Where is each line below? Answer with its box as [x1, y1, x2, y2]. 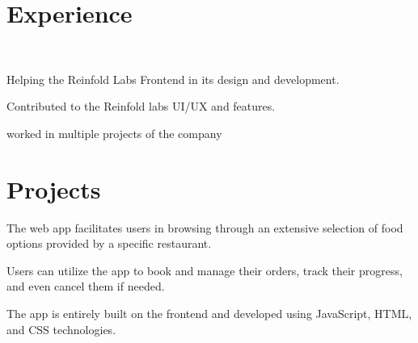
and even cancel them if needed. [6, 278, 165, 295]
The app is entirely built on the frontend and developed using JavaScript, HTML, [6, 305, 412, 321]
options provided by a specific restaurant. [6, 235, 212, 252]
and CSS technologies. [6, 320, 116, 337]
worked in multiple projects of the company [6, 124, 222, 141]
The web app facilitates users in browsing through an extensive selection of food [6, 219, 403, 236]
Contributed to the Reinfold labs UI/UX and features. [6, 98, 276, 115]
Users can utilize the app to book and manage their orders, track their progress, [6, 261, 403, 278]
